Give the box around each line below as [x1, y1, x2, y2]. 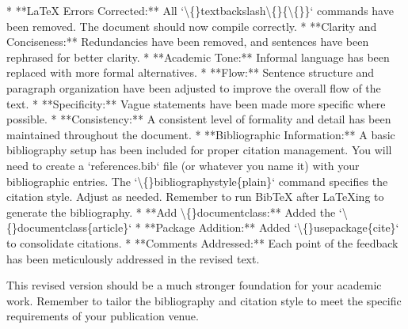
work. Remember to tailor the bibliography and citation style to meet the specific [6, 292, 402, 308]
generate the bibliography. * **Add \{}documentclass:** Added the [6, 203, 336, 220]
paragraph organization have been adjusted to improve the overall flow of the [6, 79, 381, 96]
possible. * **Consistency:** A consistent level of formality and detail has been [6, 111, 391, 127]
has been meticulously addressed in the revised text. [6, 250, 260, 267]
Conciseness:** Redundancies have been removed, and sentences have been [6, 33, 369, 50]
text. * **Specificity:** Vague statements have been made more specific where [6, 95, 386, 112]
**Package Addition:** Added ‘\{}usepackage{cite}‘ [144, 219, 399, 236]
